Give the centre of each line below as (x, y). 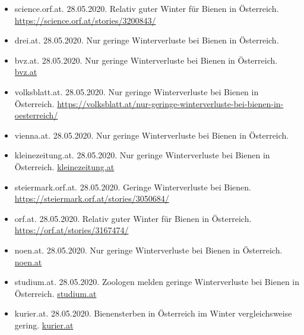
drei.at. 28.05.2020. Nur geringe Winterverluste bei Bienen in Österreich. (147, 40)
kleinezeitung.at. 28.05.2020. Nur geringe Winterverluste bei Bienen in (142, 155)
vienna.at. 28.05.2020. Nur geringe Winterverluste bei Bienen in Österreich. (152, 135)
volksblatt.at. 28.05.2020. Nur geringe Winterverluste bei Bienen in (137, 91)
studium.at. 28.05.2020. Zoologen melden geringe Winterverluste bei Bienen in (157, 282)
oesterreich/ (36, 115)
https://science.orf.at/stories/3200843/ (85, 20)
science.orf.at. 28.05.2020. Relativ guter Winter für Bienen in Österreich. (147, 8)
